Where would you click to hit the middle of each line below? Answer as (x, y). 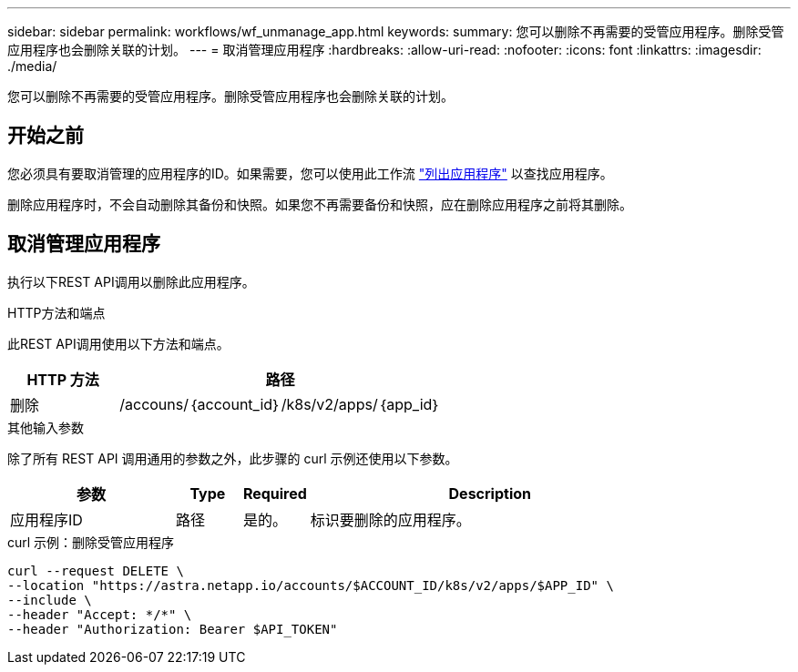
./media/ (32, 66)
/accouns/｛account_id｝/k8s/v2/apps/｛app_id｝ (280, 404)
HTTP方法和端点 (56, 312)
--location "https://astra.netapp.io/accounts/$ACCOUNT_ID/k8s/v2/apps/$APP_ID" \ (311, 585)
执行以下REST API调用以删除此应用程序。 (131, 281)
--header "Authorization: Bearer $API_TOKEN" (173, 629)
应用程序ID (46, 519)
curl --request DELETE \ (96, 570)
